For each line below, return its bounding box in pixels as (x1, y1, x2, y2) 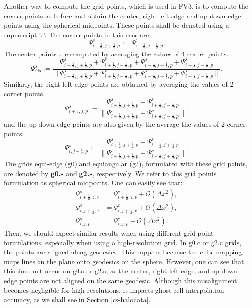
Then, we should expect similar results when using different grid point (4, 228, 213, 238)
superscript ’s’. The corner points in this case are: (4, 29, 151, 39)
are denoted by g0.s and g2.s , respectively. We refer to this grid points (4, 168, 217, 178)
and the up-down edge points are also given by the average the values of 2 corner (4, 119, 246, 129)
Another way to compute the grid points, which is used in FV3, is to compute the (4, 1, 249, 11)
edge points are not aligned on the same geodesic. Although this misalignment (4, 275, 237, 286)
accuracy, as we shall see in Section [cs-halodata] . (4, 294, 151, 305)
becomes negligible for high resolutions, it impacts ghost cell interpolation (4, 285, 224, 295)
